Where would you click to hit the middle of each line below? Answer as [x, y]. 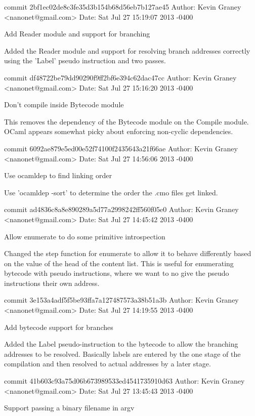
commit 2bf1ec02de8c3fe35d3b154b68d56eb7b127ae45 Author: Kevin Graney [123, 7]
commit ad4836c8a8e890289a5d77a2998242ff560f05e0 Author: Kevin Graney [121, 209]
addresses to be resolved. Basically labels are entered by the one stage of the [122, 353]
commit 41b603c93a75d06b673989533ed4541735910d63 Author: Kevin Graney [124, 381]
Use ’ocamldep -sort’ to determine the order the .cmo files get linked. [111, 192]
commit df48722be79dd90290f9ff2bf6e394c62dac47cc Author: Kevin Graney [120, 77]
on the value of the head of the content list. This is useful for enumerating [119, 263]
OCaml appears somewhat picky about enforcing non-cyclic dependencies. [119, 131]
